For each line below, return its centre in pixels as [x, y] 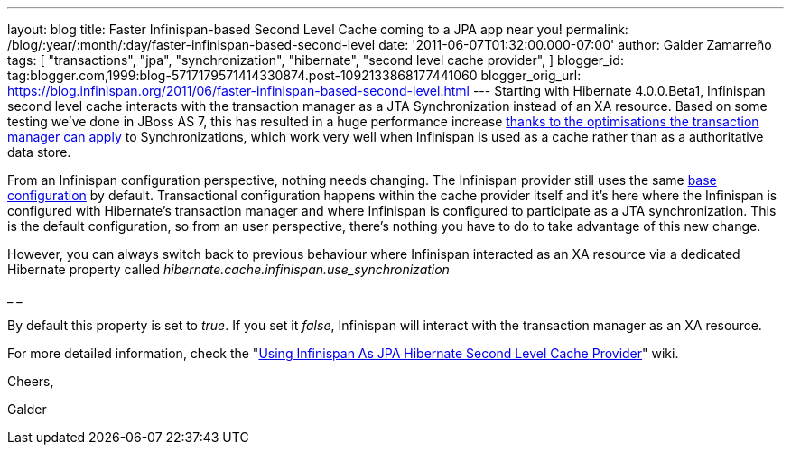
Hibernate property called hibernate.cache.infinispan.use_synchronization [228, 269]
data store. [39, 152]
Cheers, [31, 381]
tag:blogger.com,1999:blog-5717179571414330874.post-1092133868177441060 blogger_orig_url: [294, 75]
